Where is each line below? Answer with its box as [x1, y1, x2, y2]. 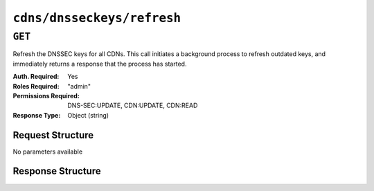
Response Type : [12, 111, 61, 119]
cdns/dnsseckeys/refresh [12, 10, 181, 26]
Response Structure [12, 165, 101, 177]
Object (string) [67, 111, 109, 119]
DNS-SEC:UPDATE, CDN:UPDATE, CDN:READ [67, 101, 198, 110]
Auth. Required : [12, 73, 60, 81]
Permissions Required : [12, 91, 80, 100]
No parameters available [12, 147, 83, 156]
